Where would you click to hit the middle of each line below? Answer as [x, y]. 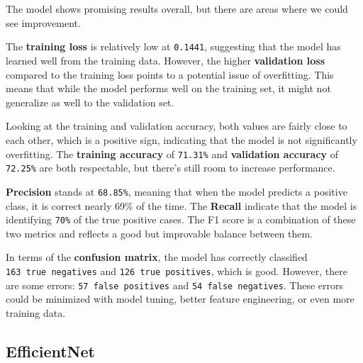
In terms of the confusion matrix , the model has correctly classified [157, 257]
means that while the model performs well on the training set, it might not [168, 88]
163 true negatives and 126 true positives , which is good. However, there [177, 271]
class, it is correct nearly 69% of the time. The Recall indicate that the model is [181, 205]
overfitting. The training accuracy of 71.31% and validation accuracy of [172, 153]
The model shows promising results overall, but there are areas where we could [177, 9]
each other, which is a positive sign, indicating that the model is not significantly [181, 140]
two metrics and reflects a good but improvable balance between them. [160, 233]
